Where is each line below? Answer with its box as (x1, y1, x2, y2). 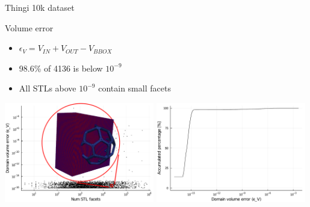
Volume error (5, 21, 54, 34)
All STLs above (19, 82, 76, 94)
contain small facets (98, 82, 171, 94)
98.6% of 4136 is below (19, 61, 103, 74)
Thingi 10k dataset (5, 1, 75, 13)
